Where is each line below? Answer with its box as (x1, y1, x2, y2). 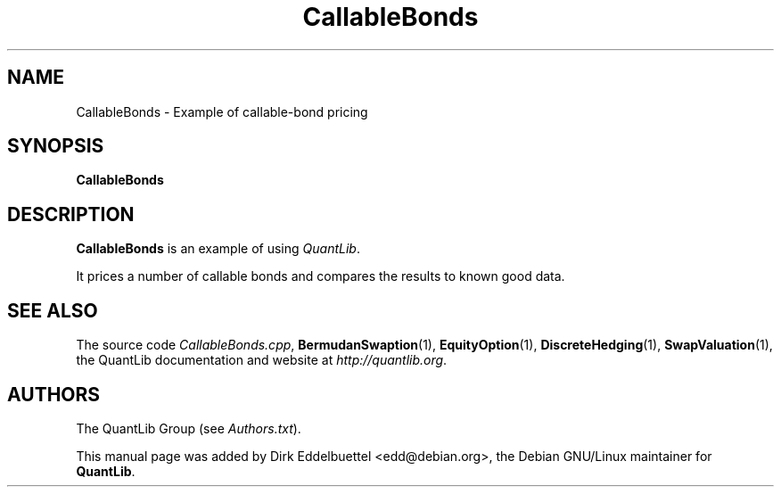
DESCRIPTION (7, 202, 135, 226)
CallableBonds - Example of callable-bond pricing (76, 103, 368, 119)
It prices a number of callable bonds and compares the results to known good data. (76, 268, 565, 284)
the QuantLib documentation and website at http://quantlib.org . (76, 352, 448, 368)
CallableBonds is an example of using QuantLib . (76, 241, 360, 257)
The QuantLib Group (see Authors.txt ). (76, 420, 301, 436)
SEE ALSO (7, 299, 98, 322)
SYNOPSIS (7, 135, 104, 158)
